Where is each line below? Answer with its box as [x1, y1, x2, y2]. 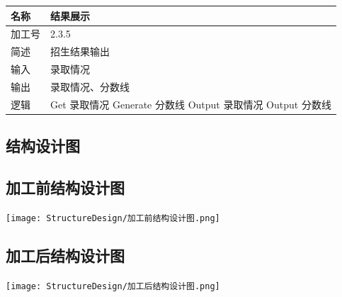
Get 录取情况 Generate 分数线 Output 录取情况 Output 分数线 [50, 96, 331, 111]
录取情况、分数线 [50, 79, 130, 94]
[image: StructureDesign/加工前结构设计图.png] [6, 213, 220, 223]
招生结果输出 [50, 44, 110, 59]
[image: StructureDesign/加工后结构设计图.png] [6, 281, 220, 291]
